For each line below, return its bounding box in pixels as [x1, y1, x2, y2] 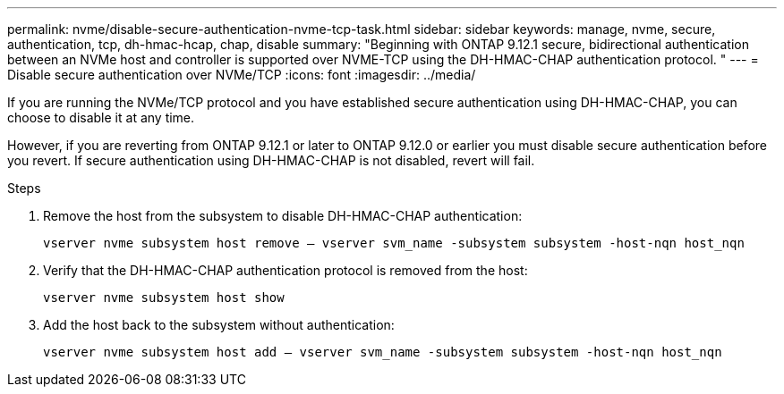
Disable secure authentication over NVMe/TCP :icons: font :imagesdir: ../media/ [7, 67, 476, 82]
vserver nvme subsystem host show [43, 290, 285, 305]
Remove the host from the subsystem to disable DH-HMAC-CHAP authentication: [43, 208, 523, 223]
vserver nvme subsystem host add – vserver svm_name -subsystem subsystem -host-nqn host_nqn [43, 345, 722, 359]
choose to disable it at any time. [7, 110, 195, 125]
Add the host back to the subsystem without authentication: [43, 317, 395, 332]
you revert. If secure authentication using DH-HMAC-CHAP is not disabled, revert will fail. [7, 153, 535, 168]
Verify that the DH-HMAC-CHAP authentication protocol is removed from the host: [43, 263, 528, 278]
